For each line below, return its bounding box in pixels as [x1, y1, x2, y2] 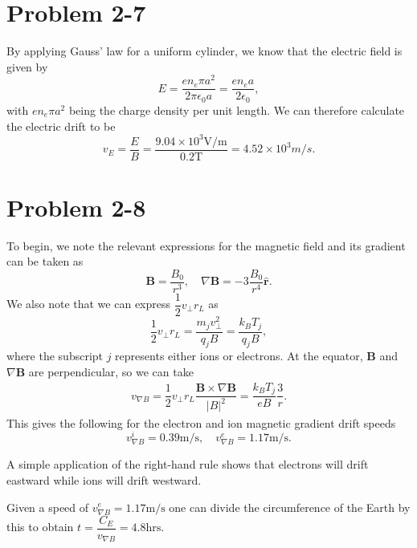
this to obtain [6, 518, 74, 535]
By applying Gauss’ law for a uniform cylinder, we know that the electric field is [6, 43, 403, 59]
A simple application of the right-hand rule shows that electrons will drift [6, 456, 369, 473]
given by [6, 58, 48, 75]
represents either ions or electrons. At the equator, [115, 347, 363, 364]
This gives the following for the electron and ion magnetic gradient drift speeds [6, 414, 396, 431]
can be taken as [6, 253, 84, 270]
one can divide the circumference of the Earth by [169, 498, 411, 515]
